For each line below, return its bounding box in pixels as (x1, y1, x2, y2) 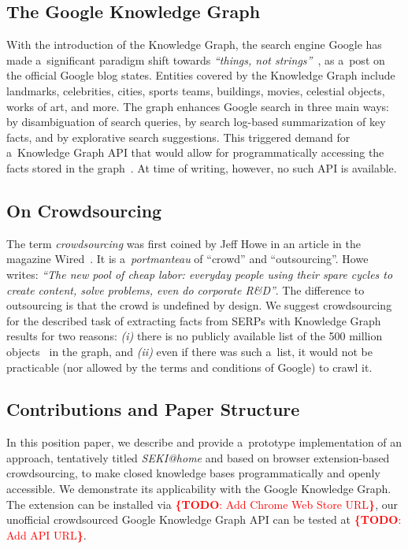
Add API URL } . (6, 526, 87, 543)
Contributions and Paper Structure (6, 397, 300, 421)
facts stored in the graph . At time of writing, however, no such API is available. (6, 159, 397, 176)
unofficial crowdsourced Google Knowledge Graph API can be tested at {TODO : (6, 511, 402, 528)
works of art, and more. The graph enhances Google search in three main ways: (6, 98, 389, 114)
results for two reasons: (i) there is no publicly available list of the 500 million (6, 328, 383, 344)
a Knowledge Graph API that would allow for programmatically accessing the (6, 144, 384, 161)
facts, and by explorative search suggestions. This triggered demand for (6, 128, 351, 145)
